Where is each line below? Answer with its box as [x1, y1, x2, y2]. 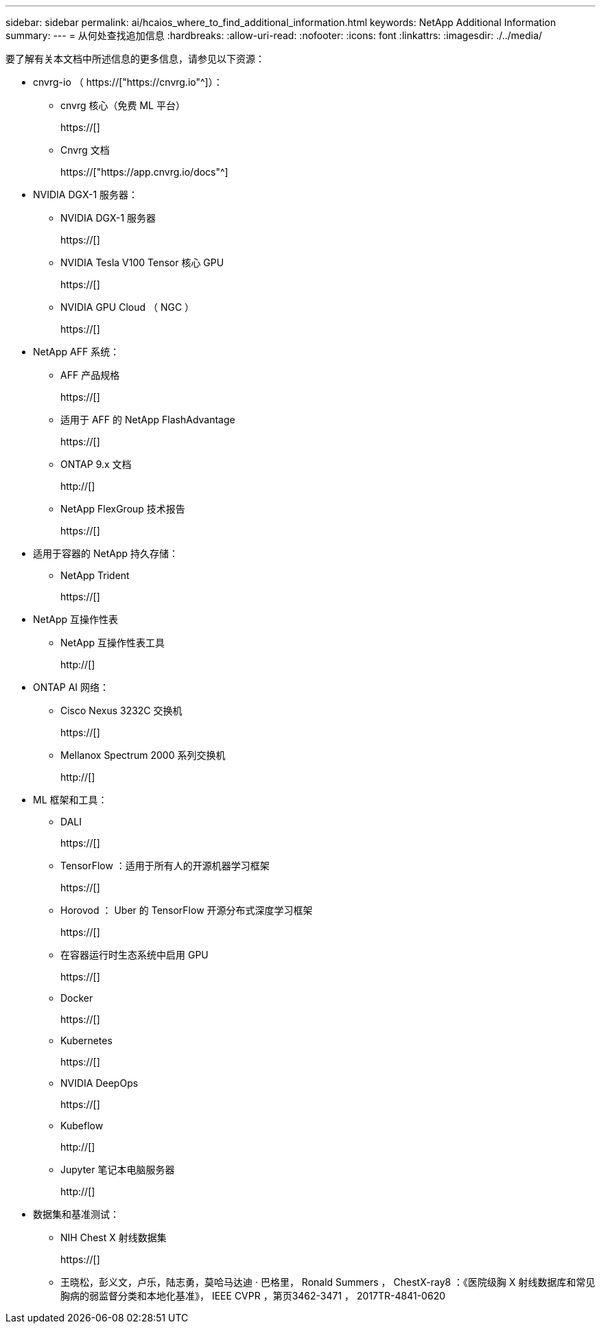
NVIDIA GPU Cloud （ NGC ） [60, 301, 195, 313]
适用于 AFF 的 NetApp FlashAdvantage [60, 414, 235, 425]
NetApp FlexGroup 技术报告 [60, 503, 185, 515]
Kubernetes [60, 1035, 113, 1046]
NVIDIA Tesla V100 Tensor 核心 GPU [60, 257, 224, 268]
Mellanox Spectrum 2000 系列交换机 [60, 749, 226, 761]
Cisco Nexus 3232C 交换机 [60, 705, 182, 716]
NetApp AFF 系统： [33, 346, 120, 357]
